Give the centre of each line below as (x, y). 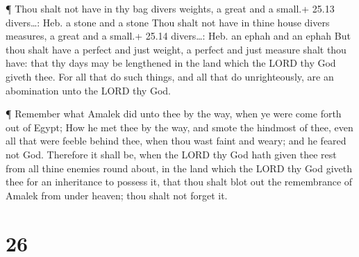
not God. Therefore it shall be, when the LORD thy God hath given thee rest (171, 154)
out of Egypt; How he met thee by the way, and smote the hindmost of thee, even (179, 127)
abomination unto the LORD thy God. (88, 90)
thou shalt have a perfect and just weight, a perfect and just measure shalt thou (176, 49)
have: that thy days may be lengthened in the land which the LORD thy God (171, 63)
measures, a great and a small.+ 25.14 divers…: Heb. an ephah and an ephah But (178, 36)
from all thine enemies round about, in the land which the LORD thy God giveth (179, 168)
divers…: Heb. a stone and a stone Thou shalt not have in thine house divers (168, 22)
